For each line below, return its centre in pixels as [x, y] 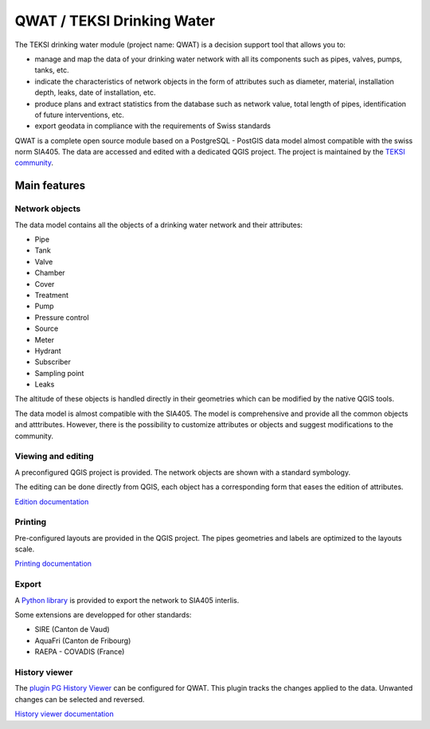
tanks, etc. [52, 70]
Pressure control [62, 317]
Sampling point [59, 373]
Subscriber [53, 362]
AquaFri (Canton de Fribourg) [83, 641]
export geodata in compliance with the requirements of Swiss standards [152, 126]
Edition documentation [52, 501]
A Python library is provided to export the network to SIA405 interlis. [127, 600]
